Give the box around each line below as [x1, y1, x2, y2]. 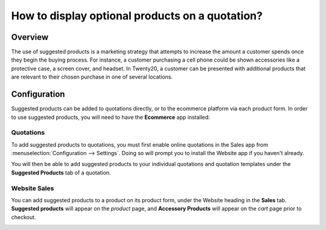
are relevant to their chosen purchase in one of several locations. [11, 73, 173, 81]
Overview [11, 32, 49, 42]
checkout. [11, 213, 36, 220]
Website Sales [11, 184, 54, 193]
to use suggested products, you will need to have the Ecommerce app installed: [11, 113, 211, 121]
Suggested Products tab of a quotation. [11, 169, 111, 176]
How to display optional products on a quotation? [11, 9, 263, 22]
